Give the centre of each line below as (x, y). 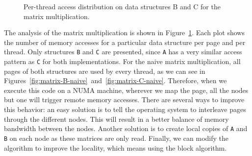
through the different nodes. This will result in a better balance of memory (116, 119)
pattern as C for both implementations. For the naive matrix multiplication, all (122, 61)
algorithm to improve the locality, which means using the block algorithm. (115, 147)
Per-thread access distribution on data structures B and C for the (122, 6)
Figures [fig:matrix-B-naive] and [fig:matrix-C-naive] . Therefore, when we (115, 80)
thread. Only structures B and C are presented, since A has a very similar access (123, 52)
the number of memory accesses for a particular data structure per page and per (125, 42)
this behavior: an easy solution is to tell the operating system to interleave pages (125, 109)
